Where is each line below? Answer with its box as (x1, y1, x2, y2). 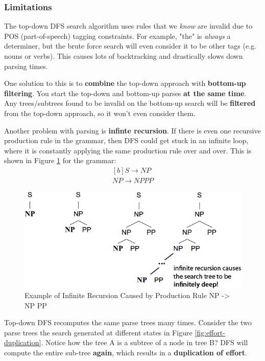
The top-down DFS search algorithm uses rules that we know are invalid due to (4, 20, 253, 31)
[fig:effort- (195, 327, 225, 337)
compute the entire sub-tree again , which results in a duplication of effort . (4, 347, 248, 358)
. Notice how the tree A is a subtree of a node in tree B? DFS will (41, 337, 248, 348)
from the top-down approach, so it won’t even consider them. (4, 107, 196, 118)
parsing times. (4, 60, 48, 71)
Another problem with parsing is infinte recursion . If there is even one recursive (4, 125, 261, 136)
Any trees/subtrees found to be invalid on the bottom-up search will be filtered (4, 98, 256, 108)
